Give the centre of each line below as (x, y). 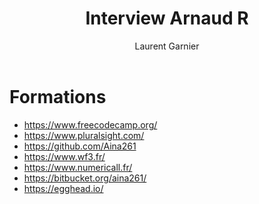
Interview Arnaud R (167, 18)
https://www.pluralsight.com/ (84, 135)
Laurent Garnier (167, 46)
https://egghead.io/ (63, 188)
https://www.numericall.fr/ (78, 167)
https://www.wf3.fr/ (64, 156)
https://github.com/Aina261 (80, 146)
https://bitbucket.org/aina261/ (85, 178)
